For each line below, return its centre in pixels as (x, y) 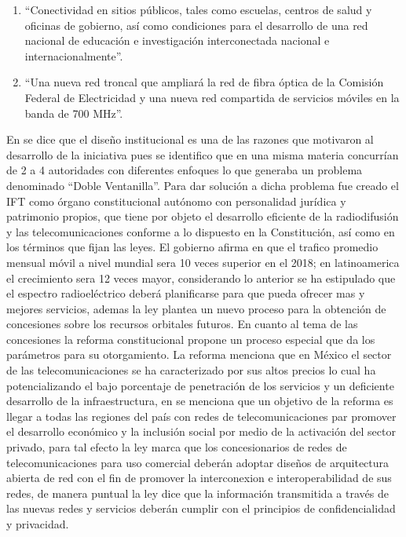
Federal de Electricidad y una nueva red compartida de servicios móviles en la (212, 97)
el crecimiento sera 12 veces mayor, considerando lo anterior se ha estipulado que (201, 278)
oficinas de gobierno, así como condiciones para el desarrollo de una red (196, 25)
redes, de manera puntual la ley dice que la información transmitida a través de (198, 493)
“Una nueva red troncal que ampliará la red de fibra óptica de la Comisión (204, 82)
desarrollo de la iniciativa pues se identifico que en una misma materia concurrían (203, 154)
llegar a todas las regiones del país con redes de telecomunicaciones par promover (201, 416)
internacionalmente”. (74, 55)
